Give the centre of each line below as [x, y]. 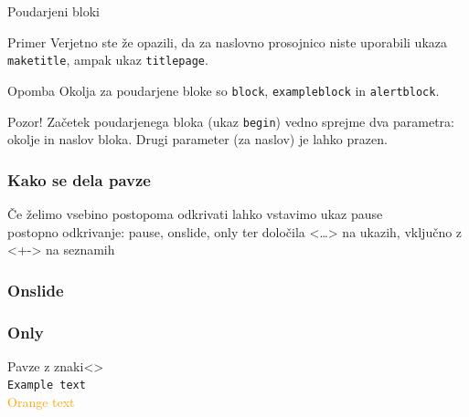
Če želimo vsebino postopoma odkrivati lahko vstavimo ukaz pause [195, 213]
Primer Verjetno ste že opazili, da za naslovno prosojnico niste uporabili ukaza [227, 42]
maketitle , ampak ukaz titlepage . [108, 60]
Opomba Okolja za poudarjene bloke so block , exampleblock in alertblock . [224, 90]
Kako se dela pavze [79, 179]
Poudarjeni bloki [53, 11]
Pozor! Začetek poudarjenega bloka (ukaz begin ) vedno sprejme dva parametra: [231, 121]
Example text [47, 386]
